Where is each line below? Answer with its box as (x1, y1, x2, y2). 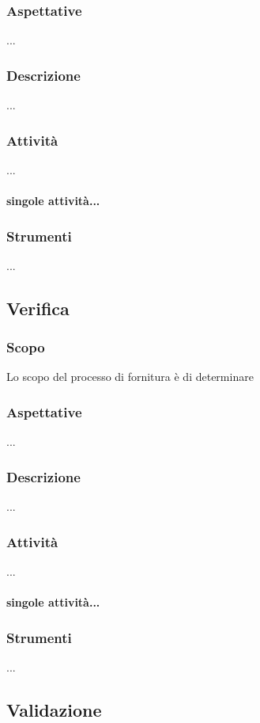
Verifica (6, 295, 70, 320)
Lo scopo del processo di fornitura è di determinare (6, 368, 254, 385)
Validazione (6, 697, 102, 721)
